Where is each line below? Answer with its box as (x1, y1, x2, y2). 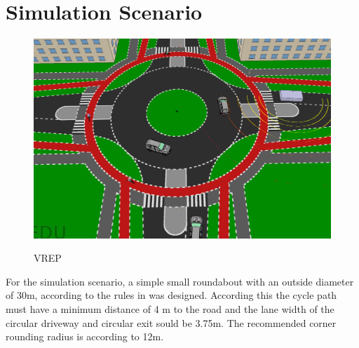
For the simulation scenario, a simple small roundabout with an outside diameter (6, 274, 354, 288)
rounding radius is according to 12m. (6, 329, 164, 344)
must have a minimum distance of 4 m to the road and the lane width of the (6, 301, 334, 316)
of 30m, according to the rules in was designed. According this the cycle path (6, 288, 337, 302)
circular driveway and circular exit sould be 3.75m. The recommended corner (6, 315, 337, 330)
